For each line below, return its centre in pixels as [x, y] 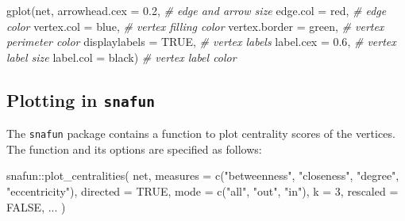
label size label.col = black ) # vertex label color [121, 57]
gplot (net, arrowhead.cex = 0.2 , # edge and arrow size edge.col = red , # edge [197, 10]
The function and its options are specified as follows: [134, 149]
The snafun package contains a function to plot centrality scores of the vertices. [201, 133]
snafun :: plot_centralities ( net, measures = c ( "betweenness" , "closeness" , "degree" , [203, 175]
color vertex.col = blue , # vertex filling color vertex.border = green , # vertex [195, 26]
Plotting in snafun [81, 99]
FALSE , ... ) [36, 206]
